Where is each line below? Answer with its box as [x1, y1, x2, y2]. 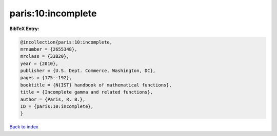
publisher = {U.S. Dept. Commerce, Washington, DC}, [20, 68, 156, 74]
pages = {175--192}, [20, 75, 72, 81]
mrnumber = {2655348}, [20, 46, 77, 52]
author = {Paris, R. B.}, [20, 96, 86, 102]
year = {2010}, [20, 60, 58, 66]
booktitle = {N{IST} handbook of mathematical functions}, [20, 82, 172, 88]
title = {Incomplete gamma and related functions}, [20, 89, 153, 95]
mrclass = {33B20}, [20, 54, 69, 59]
